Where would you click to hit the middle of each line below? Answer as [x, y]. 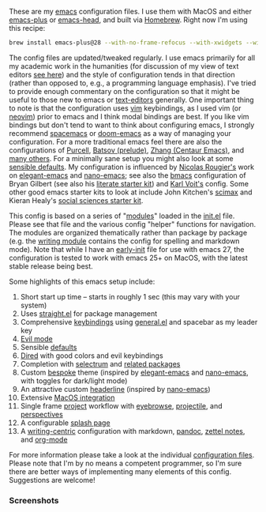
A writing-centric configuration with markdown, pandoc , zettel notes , [133, 431]
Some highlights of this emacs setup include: [82, 281]
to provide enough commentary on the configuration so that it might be [124, 91]
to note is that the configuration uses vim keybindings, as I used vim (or [125, 108]
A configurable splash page [65, 423]
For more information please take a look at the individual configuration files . [132, 454]
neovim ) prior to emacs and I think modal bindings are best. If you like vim [129, 116]
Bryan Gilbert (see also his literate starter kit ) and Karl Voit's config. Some [129, 183]
